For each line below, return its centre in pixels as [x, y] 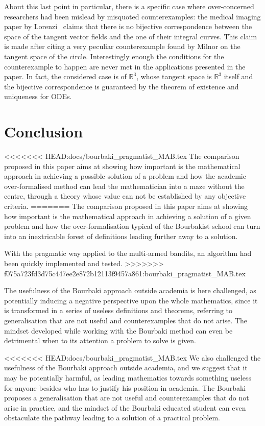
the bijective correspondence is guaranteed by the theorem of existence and [122, 86]
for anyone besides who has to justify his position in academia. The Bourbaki [125, 387]
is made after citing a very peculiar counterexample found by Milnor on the [122, 46]
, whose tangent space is [174, 76]
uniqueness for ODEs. [38, 96]
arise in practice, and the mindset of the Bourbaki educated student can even [125, 407]
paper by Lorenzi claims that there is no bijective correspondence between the [128, 26]
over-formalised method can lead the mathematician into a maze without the [124, 186]
